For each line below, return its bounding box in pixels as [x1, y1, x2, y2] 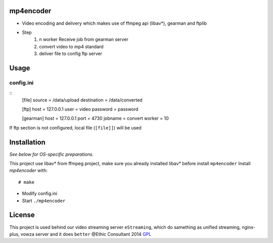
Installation [9, 138, 45, 147]
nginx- [242, 224, 255, 230]
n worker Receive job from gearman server [39, 36, 128, 42]
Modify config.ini [22, 190, 58, 197]
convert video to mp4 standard [39, 43, 104, 50]
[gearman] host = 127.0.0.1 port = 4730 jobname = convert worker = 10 [22, 115, 169, 121]
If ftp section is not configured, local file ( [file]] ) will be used [9, 124, 142, 131]
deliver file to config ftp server [39, 51, 102, 57]
